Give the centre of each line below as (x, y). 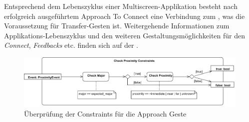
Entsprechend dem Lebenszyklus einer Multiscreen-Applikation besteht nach (121, 6)
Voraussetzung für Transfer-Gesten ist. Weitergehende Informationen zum (117, 26)
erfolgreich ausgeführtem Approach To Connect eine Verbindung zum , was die (124, 16)
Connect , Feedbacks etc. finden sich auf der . (71, 45)
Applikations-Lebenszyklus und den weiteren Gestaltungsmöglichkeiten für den (125, 35)
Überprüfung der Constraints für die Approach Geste (105, 114)
